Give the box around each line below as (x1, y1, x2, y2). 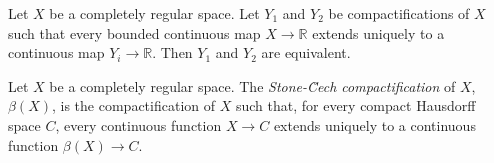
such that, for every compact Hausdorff (235, 95, 476, 116)
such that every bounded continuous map (8, 22, 261, 43)
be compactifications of (328, 3, 470, 23)
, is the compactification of (52, 95, 216, 116)
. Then (152, 42, 193, 63)
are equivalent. (261, 42, 351, 63)
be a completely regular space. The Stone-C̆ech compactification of (49, 75, 456, 96)
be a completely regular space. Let (49, 3, 260, 23)
